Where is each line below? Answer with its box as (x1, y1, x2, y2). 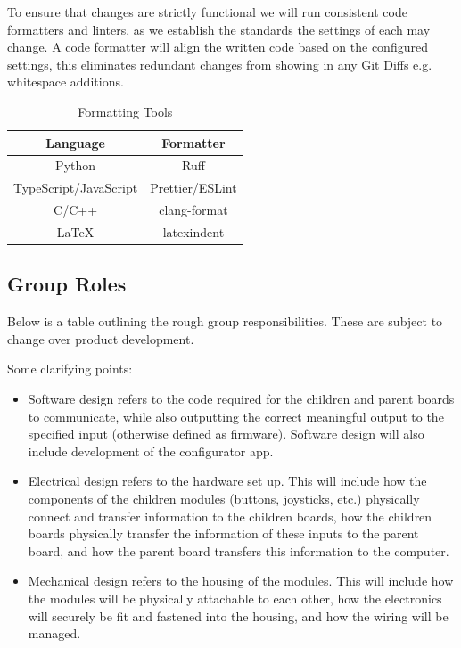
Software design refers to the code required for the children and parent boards (28, 390, 455, 408)
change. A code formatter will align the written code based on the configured (7, 37, 428, 56)
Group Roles (7, 270, 127, 298)
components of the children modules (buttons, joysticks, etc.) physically (28, 488, 420, 507)
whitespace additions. (7, 72, 124, 91)
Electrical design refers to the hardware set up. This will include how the (28, 472, 427, 490)
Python (55, 156, 96, 175)
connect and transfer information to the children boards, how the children (28, 506, 432, 525)
